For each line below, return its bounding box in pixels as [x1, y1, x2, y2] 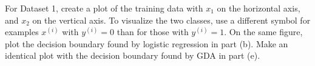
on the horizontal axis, [217, 2, 300, 14]
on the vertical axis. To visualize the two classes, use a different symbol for [32, 13, 311, 26]
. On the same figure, [224, 25, 303, 38]
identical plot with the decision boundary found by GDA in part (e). [5, 49, 260, 62]
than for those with [117, 25, 189, 38]
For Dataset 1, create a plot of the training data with [5, 2, 203, 14]
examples [5, 25, 39, 38]
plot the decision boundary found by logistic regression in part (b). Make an [5, 37, 288, 50]
